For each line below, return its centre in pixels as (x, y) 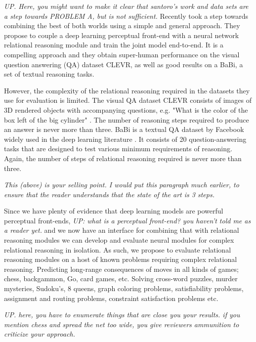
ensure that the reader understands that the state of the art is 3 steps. (109, 194)
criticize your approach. (40, 334)
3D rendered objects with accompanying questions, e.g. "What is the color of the (126, 109)
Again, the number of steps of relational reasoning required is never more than (123, 158)
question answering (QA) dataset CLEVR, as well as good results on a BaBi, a (124, 64)
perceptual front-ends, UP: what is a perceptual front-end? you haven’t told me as (128, 220)
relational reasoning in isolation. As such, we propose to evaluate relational (118, 249)
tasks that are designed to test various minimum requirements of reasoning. (118, 149)
